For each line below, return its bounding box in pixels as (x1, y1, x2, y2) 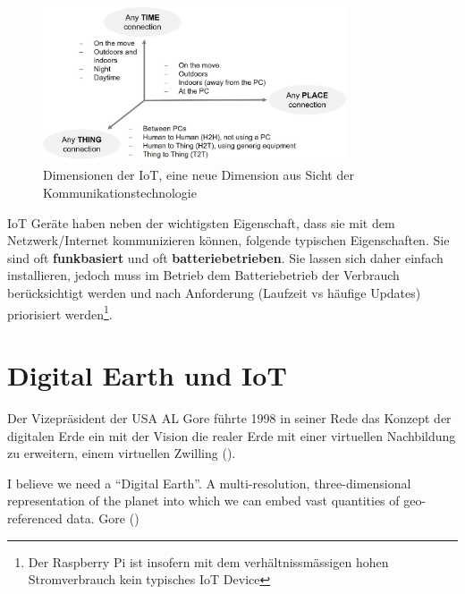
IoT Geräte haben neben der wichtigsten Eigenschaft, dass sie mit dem (7, 213, 395, 232)
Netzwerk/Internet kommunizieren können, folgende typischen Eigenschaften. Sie (7, 231, 450, 250)
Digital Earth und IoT (7, 357, 287, 394)
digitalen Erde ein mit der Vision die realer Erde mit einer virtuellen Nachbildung (7, 426, 456, 445)
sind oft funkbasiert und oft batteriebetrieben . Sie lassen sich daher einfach (7, 248, 444, 267)
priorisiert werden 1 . (7, 301, 113, 323)
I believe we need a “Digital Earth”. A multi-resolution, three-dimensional (7, 473, 411, 492)
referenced (7, 508, 63, 527)
